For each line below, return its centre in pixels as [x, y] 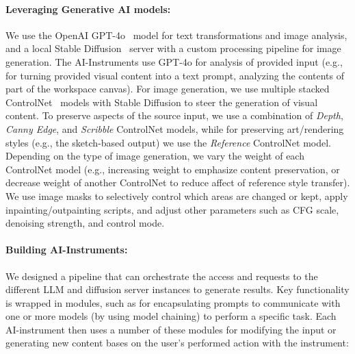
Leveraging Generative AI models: [88, 9]
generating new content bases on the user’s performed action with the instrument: [177, 343]
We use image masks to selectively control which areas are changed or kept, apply [177, 195]
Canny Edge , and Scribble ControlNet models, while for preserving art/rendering [175, 128]
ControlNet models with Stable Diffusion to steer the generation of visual [162, 102]
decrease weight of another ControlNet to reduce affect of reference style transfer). [178, 182]
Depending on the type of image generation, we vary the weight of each [155, 156]
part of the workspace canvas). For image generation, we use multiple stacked [168, 89]
